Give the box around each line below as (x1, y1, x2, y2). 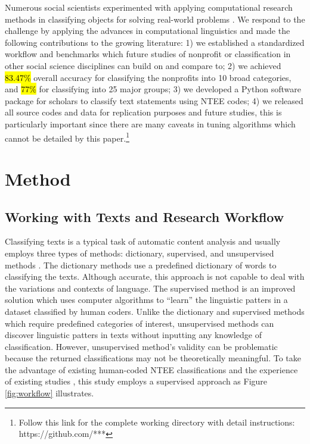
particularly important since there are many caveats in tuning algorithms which (5, 117, 296, 130)
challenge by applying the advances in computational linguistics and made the (5, 24, 290, 37)
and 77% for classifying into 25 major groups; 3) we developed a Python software (5, 83, 301, 95)
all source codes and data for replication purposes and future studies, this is (5, 106, 282, 118)
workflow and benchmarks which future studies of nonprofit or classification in (5, 48, 291, 60)
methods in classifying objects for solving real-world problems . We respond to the (5, 12, 305, 25)
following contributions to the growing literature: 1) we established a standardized (5, 36, 305, 48)
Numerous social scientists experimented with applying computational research (5, 1, 293, 13)
